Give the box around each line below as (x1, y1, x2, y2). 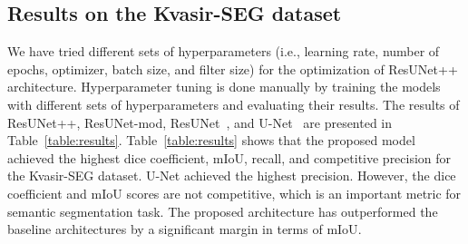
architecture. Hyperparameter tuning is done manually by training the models (7, 77, 441, 96)
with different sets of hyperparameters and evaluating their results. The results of (7, 94, 460, 113)
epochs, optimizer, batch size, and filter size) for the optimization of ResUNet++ (7, 59, 458, 78)
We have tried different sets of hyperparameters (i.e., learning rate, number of (7, 42, 440, 61)
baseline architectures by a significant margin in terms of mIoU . (7, 220, 362, 239)
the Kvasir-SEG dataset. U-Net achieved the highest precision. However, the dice (7, 166, 456, 185)
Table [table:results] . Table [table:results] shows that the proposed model (7, 131, 415, 150)
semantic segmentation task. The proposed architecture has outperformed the (7, 201, 438, 220)
